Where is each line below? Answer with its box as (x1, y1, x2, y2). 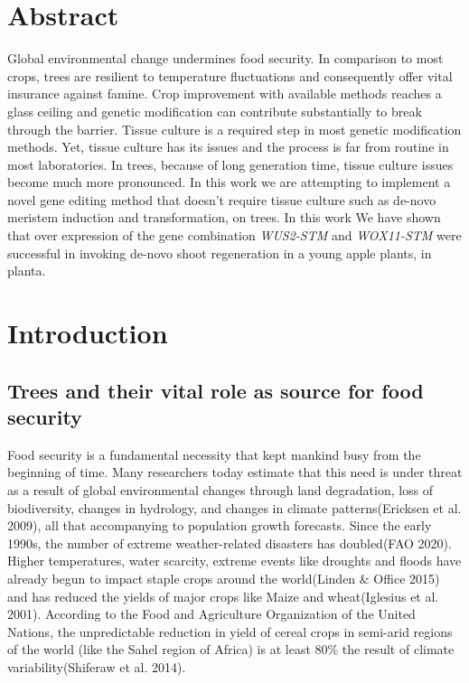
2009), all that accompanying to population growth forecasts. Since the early (7, 516, 432, 535)
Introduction (7, 314, 168, 351)
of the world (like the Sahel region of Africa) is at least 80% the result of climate (7, 640, 455, 659)
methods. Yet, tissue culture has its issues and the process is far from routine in (7, 137, 449, 156)
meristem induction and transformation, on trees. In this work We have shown (7, 208, 441, 227)
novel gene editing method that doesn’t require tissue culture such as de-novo (7, 190, 436, 209)
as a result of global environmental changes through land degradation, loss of (7, 481, 434, 499)
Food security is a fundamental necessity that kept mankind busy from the (7, 444, 421, 463)
